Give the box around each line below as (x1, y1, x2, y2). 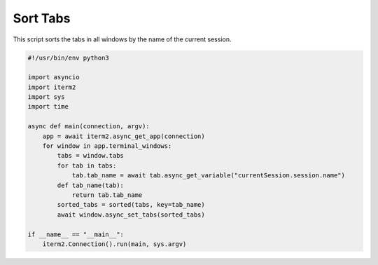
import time (27, 102, 69, 111)
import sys (27, 93, 65, 101)
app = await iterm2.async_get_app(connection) (42, 132, 206, 140)
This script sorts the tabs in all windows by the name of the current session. (13, 35, 232, 43)
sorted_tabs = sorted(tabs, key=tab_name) (57, 201, 206, 209)
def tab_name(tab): (57, 181, 124, 189)
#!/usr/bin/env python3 (27, 53, 110, 62)
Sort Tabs (13, 11, 71, 26)
